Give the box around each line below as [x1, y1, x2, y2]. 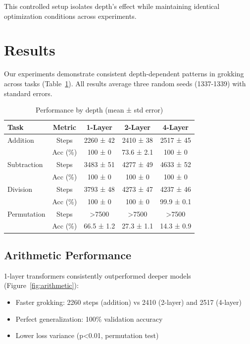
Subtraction [7, 159, 43, 170]
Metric [52, 121, 76, 132]
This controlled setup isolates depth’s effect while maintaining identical [4, 1, 220, 11]
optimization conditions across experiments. [4, 10, 137, 21]
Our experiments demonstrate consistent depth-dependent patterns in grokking [4, 68, 244, 79]
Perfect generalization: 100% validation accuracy [15, 313, 163, 324]
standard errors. [4, 88, 52, 98]
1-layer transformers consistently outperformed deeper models [4, 270, 191, 281]
